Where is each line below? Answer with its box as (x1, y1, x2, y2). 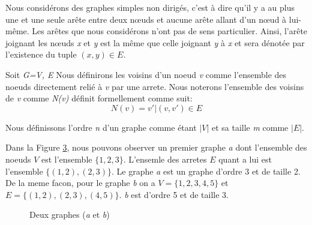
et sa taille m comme (211, 121, 289, 133)
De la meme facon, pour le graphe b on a (5, 176, 155, 189)
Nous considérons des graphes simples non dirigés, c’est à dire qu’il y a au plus (5, 1, 295, 13)
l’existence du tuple (5, 48, 77, 61)
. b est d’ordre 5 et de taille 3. (119, 188, 229, 200)
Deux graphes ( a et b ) (29, 208, 110, 221)
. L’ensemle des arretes (123, 152, 207, 165)
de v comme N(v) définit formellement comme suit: (5, 92, 193, 104)
